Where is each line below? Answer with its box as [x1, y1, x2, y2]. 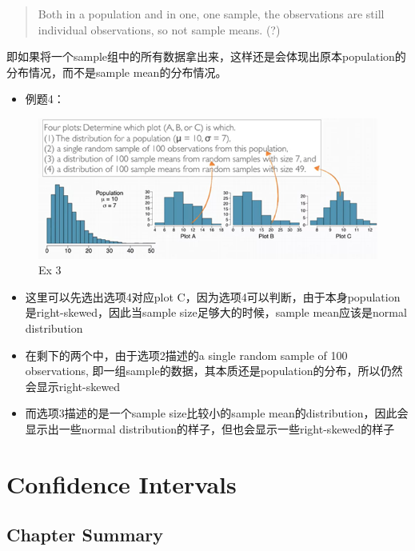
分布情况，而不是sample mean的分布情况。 [6, 63, 227, 80]
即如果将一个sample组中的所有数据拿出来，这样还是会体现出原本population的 [6, 48, 406, 65]
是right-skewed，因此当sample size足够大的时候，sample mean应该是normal [25, 304, 407, 321]
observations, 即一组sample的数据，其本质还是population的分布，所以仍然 [25, 362, 403, 379]
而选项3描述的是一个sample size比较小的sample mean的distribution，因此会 [25, 405, 409, 421]
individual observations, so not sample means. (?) [38, 21, 281, 38]
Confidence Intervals [6, 467, 237, 500]
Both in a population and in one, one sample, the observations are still [38, 6, 385, 22]
